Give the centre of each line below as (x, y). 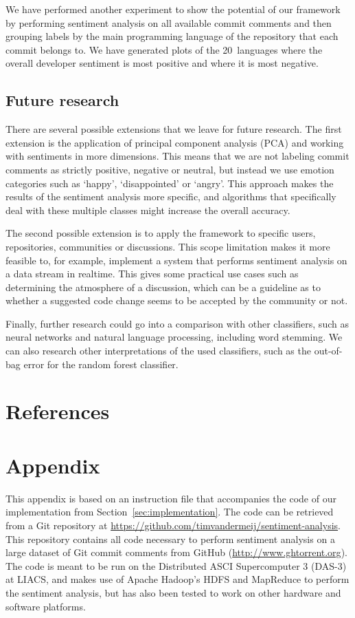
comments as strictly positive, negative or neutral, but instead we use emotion (170, 169)
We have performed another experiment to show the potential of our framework (173, 9)
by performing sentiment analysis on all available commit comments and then (169, 22)
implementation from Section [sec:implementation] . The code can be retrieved (170, 512)
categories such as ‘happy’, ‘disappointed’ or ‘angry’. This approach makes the (170, 183)
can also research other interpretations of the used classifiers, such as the (158, 351)
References (58, 411)
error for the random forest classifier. (101, 364)
